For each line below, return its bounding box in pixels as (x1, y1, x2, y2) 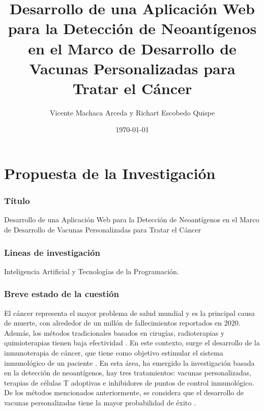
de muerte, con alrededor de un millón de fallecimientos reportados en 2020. (4, 317, 241, 328)
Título (4, 194, 30, 207)
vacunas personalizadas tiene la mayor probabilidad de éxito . (4, 397, 196, 408)
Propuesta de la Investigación (4, 163, 216, 184)
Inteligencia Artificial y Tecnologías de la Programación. (4, 266, 179, 276)
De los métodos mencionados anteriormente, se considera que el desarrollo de (4, 387, 244, 398)
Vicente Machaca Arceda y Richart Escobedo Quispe (50, 107, 215, 118)
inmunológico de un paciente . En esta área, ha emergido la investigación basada (4, 357, 255, 368)
